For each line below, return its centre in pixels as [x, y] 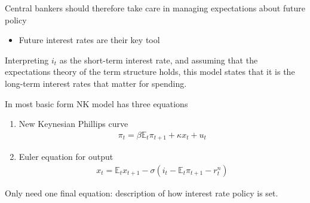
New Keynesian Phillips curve [73, 124]
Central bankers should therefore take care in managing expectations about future [155, 8]
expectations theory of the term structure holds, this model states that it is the [150, 72]
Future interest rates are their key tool [89, 40]
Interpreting [27, 60]
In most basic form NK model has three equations [96, 103]
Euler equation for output [66, 157]
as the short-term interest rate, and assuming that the [159, 60]
